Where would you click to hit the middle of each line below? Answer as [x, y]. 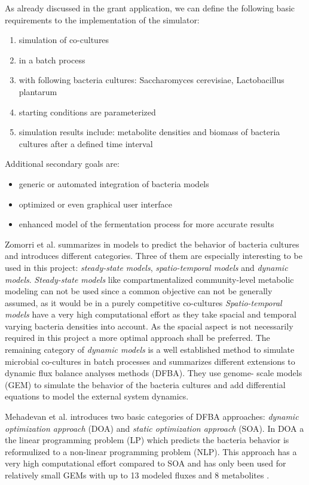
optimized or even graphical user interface [95, 204]
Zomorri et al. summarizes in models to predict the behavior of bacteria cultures [152, 244]
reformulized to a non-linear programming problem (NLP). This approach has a [151, 451]
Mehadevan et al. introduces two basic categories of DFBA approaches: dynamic [152, 417]
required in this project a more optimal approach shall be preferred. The [137, 338]
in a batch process [52, 60]
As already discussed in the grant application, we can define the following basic [150, 8]
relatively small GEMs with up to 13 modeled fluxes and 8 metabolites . [137, 475]
